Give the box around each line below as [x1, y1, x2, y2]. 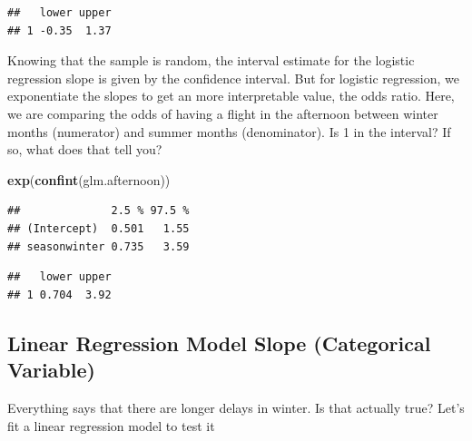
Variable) [7, 356, 95, 384]
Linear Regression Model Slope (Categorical [7, 328, 431, 357]
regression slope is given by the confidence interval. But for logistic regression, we [7, 68, 459, 87]
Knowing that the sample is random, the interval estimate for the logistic [7, 51, 415, 70]
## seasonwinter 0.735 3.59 [7, 240, 190, 253]
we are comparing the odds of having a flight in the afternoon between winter [7, 103, 438, 122]
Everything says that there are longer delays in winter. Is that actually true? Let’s [7, 397, 465, 416]
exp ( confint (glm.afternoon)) [7, 170, 171, 189]
